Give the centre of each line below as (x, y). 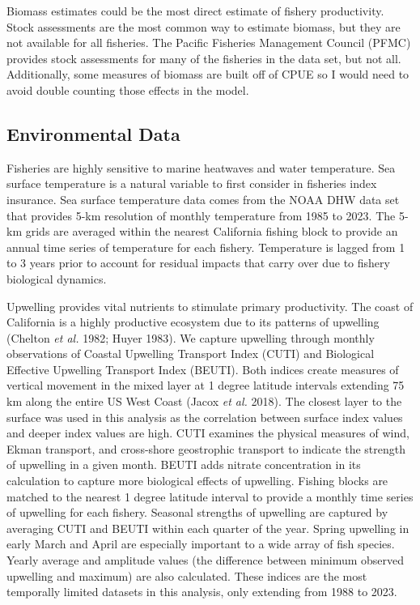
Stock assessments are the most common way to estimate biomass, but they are (204, 26)
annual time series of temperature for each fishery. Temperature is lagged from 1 (206, 247)
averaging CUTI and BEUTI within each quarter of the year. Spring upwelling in (208, 528)
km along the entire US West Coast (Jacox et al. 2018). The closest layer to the (204, 401)
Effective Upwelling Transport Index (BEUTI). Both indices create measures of (203, 369)
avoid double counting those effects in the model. (128, 89)
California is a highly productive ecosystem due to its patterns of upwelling (193, 322)
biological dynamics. (57, 278)
